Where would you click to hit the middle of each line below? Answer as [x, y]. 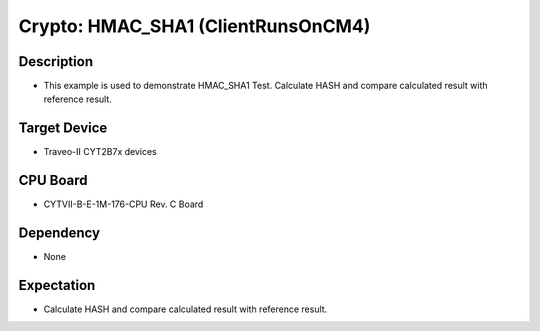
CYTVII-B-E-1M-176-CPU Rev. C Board [123, 204]
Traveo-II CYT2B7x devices [100, 152]
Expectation [57, 285]
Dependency [59, 233]
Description [56, 61]
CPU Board [53, 180]
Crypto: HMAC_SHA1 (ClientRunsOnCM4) [194, 26]
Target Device [63, 128]
